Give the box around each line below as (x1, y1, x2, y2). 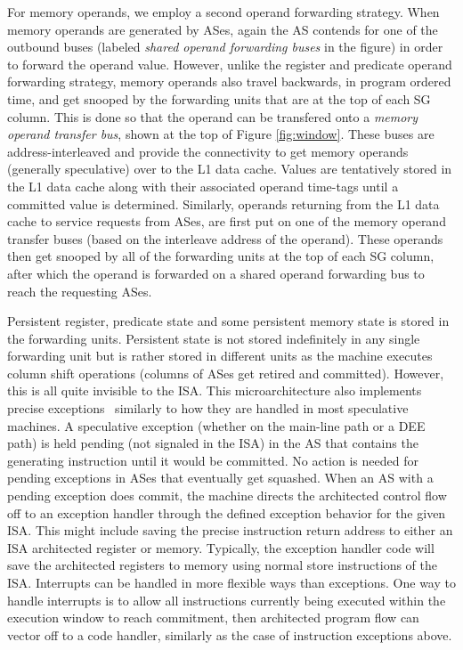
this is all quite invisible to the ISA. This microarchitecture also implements (7, 381, 422, 400)
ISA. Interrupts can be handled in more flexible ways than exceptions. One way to (7, 573, 456, 591)
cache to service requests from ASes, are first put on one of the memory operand (7, 212, 446, 231)
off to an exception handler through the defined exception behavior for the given (7, 503, 446, 522)
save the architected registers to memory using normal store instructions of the (7, 556, 437, 574)
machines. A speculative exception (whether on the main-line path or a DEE (7, 416, 426, 435)
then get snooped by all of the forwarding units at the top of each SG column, (7, 247, 435, 265)
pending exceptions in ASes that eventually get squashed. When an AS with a (7, 468, 434, 487)
